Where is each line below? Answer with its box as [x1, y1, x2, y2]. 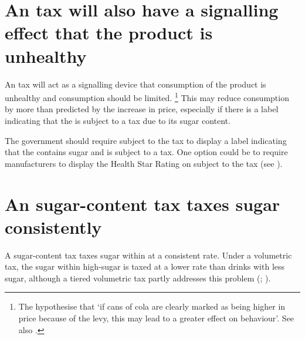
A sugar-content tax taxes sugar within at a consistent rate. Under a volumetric [5, 249, 292, 261]
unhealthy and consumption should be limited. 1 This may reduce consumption [5, 90, 289, 103]
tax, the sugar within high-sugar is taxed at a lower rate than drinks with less [5, 260, 285, 273]
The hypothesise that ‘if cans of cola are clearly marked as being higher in [18, 300, 286, 313]
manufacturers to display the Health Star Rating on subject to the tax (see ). [5, 157, 283, 169]
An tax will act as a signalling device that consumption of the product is [5, 78, 266, 90]
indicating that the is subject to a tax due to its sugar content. [5, 114, 231, 126]
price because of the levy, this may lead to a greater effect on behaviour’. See [18, 312, 294, 324]
